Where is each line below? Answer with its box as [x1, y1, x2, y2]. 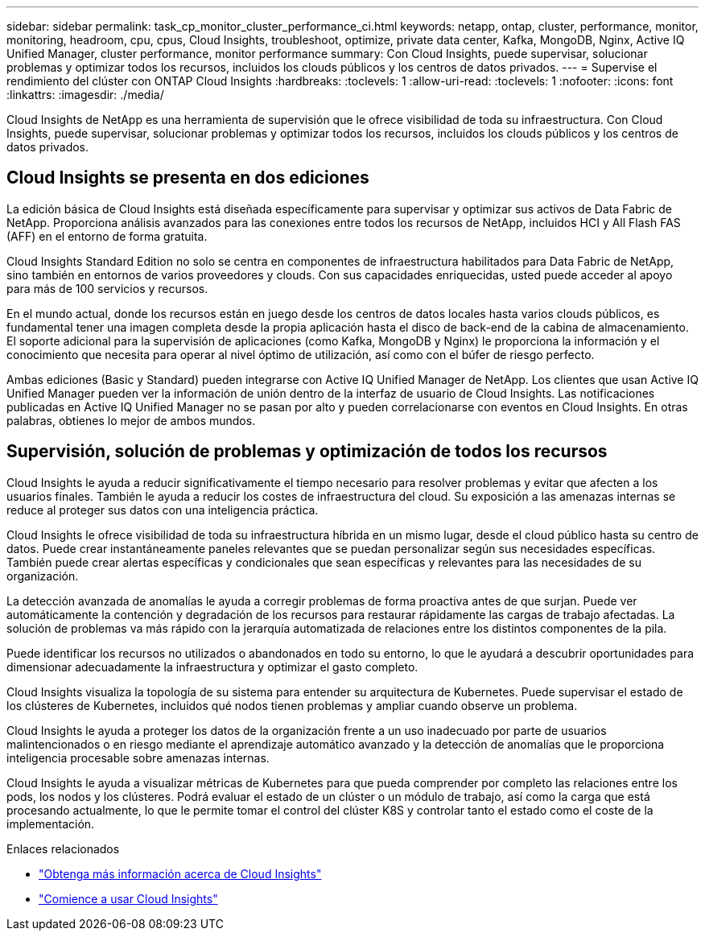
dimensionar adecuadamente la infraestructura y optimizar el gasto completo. [6, 659, 418, 674]
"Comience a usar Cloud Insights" [39, 891, 218, 906]
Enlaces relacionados [6, 841, 120, 856]
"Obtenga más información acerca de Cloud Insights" [39, 866, 322, 881]
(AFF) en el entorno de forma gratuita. [6, 229, 208, 243]
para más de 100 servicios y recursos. [6, 281, 208, 295]
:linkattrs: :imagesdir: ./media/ [6, 88, 164, 101]
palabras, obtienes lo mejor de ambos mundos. [6, 413, 256, 427]
